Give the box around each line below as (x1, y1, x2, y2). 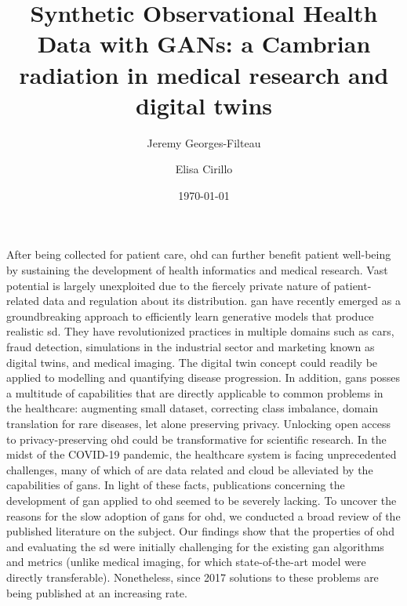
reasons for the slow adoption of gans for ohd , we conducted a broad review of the (6, 507, 401, 524)
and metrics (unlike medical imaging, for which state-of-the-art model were (6, 553, 366, 570)
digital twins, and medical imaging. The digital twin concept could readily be (6, 354, 378, 370)
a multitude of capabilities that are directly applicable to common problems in (6, 384, 383, 401)
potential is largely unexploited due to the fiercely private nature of (6, 277, 330, 293)
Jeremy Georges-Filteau (147, 134, 261, 151)
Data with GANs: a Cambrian (37, 27, 371, 60)
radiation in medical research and (19, 58, 389, 90)
